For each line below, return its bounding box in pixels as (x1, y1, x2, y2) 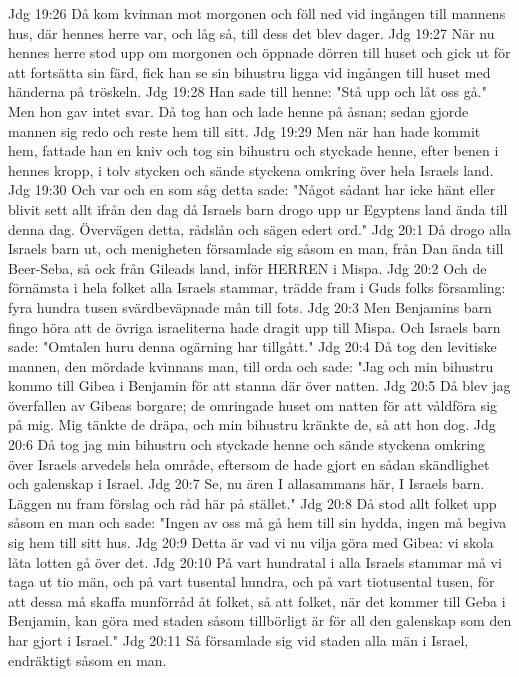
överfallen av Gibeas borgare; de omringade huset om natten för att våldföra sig (8, 394, 498, 415)
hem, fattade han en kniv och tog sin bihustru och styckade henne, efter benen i (8, 140, 499, 161)
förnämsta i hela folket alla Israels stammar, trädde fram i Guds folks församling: (8, 277, 506, 298)
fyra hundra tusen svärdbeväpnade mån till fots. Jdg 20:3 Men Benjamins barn (8, 296, 492, 317)
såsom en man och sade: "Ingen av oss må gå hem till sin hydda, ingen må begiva (8, 512, 507, 533)
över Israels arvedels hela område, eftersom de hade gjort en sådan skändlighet (8, 453, 490, 474)
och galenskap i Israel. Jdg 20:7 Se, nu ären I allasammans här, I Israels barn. (8, 473, 485, 494)
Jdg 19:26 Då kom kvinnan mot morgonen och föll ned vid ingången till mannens (8, 3, 506, 23)
